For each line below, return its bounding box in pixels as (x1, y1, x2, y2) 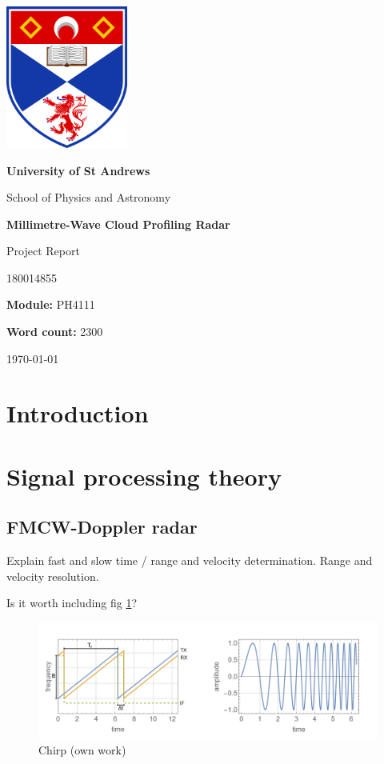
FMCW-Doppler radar (6, 514, 198, 539)
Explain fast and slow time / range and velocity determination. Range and (6, 552, 373, 569)
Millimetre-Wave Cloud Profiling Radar (6, 215, 230, 232)
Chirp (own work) (38, 742, 126, 758)
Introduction (6, 397, 149, 430)
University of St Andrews (6, 162, 150, 178)
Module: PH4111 (6, 296, 95, 313)
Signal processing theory (6, 459, 282, 492)
